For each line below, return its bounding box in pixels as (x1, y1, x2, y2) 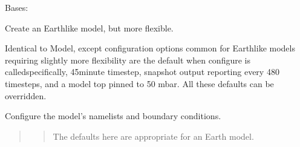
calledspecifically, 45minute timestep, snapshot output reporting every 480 (5, 65, 279, 78)
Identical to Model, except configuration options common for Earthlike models (5, 42, 295, 54)
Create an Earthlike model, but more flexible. (5, 21, 174, 34)
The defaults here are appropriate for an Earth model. (53, 129, 254, 142)
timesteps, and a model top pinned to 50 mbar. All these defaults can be (5, 77, 274, 90)
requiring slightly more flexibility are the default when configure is (5, 53, 250, 66)
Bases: (5, 1, 28, 13)
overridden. (5, 89, 47, 102)
